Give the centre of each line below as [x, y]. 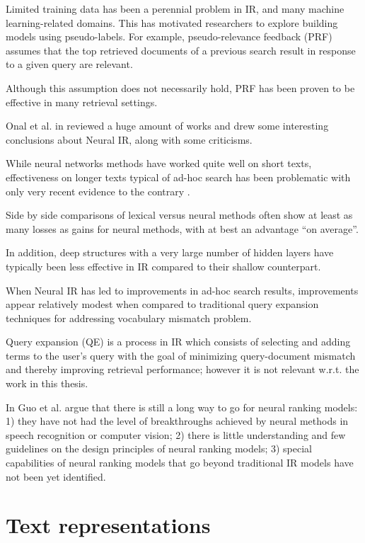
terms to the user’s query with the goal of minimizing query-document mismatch [181, 355]
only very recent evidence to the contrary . [98, 191]
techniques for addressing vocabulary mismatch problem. [129, 318]
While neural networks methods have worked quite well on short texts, [159, 163]
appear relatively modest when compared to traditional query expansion [162, 304]
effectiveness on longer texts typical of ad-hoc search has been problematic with [178, 177]
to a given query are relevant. [69, 64]
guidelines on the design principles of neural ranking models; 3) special [159, 448]
